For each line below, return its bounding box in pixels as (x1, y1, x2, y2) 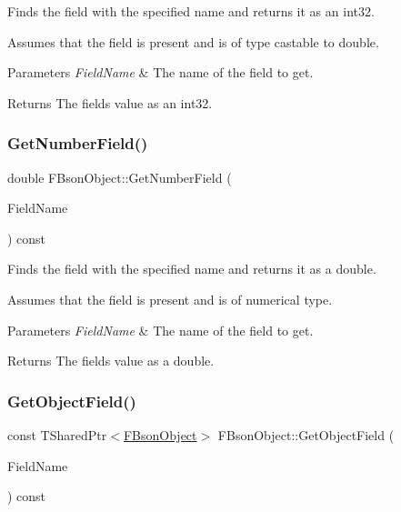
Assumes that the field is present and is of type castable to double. (7, 32, 379, 51)
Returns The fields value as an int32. (7, 93, 213, 112)
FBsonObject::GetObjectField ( (217, 425, 395, 444)
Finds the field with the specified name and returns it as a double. (7, 259, 376, 278)
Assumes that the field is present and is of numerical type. (7, 289, 333, 308)
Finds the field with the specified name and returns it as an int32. (7, 2, 375, 20)
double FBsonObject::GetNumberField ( (7, 167, 232, 186)
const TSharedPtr (7, 425, 107, 444)
